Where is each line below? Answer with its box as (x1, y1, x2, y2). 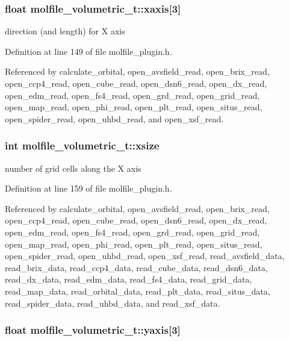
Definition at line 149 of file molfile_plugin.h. (5, 45, 172, 57)
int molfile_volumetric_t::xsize (5, 138, 160, 153)
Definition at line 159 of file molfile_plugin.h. (5, 182, 172, 195)
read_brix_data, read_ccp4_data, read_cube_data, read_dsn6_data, (5, 261, 268, 274)
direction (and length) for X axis (5, 25, 125, 37)
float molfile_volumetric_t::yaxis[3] (5, 322, 181, 337)
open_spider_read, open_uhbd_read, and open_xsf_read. (5, 112, 224, 125)
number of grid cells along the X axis (5, 161, 141, 174)
